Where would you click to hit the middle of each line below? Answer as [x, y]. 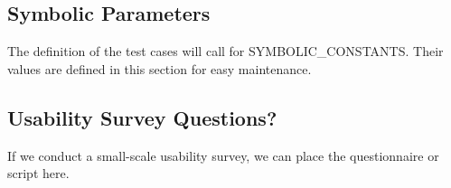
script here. [38, 173]
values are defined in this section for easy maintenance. [160, 68]
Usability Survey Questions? [142, 117]
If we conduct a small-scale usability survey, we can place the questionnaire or [223, 155]
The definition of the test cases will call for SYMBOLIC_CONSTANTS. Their [225, 51]
